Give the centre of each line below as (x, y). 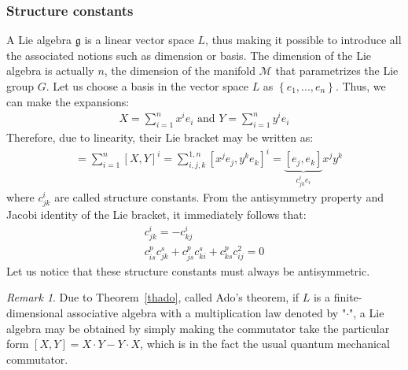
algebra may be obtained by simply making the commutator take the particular (198, 328)
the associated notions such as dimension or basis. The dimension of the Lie (189, 55)
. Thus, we (360, 86)
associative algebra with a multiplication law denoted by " (207, 312)
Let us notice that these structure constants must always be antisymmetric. (188, 270)
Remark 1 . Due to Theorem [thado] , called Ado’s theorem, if (153, 297)
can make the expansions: (68, 101)
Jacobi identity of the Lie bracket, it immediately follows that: (156, 215)
